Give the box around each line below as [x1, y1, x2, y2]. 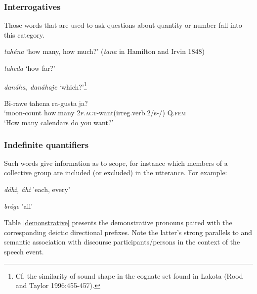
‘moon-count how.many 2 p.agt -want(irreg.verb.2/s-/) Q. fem [4, 107, 186, 118]
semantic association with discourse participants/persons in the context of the [4, 237, 240, 247]
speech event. [4, 246, 44, 256]
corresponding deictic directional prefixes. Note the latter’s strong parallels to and [4, 227, 252, 237]
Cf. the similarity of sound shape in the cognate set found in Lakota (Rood [15, 270, 243, 281]
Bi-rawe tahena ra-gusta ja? [4, 98, 88, 108]
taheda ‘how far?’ [4, 63, 55, 73]
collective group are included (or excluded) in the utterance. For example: [4, 167, 227, 178]
